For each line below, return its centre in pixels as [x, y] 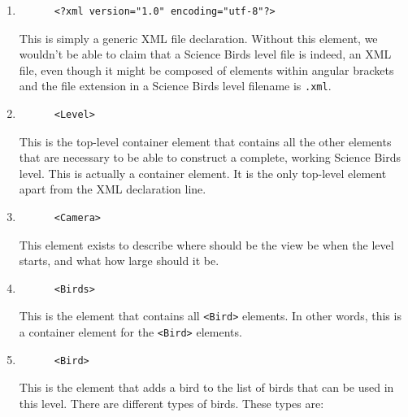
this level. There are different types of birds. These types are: [171, 403]
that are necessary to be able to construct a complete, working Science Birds [210, 157]
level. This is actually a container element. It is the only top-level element [203, 173]
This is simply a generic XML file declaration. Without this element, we [198, 38]
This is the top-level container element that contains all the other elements [205, 141]
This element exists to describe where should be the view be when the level [206, 244]
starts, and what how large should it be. [119, 261]
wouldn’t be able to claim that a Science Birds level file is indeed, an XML [205, 54]
